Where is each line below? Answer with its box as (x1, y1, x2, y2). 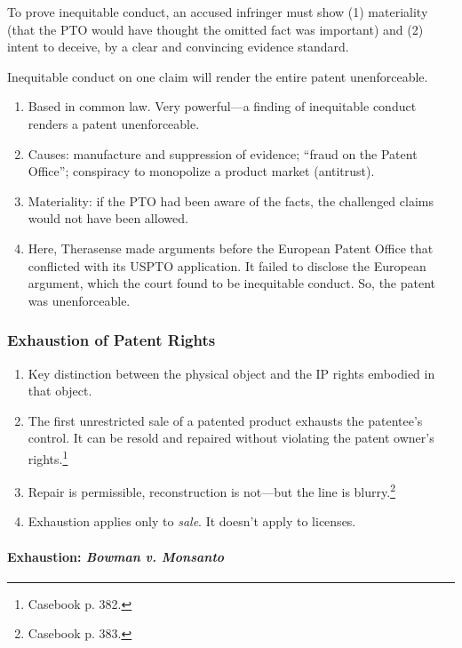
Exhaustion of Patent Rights (7, 329, 216, 351)
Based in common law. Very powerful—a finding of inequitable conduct (28, 97, 417, 116)
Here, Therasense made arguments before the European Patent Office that (28, 238, 434, 257)
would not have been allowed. (28, 209, 188, 228)
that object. (28, 381, 92, 400)
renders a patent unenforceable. (28, 114, 200, 132)
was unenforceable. (28, 291, 131, 309)
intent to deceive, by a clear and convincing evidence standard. (7, 37, 349, 56)
